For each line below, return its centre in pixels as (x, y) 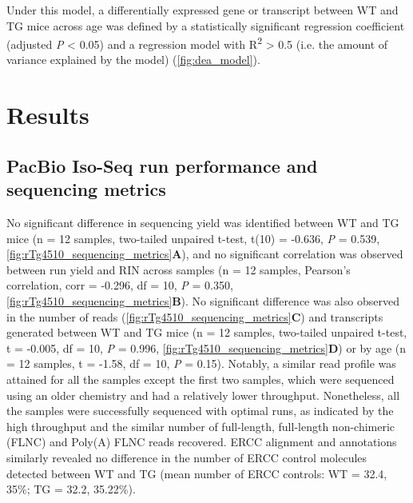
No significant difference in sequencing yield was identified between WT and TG (203, 222)
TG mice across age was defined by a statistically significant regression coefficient (206, 25)
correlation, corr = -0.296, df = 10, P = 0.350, (120, 285)
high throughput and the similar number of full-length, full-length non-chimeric (201, 426)
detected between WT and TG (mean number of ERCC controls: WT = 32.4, (197, 473)
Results (48, 115)
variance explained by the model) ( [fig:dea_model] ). (133, 60)
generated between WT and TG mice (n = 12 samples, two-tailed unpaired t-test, (207, 332)
